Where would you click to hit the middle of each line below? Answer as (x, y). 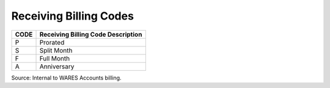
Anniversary (57, 66)
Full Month (55, 58)
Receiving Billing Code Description (91, 34)
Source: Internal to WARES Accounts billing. (66, 78)
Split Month (56, 50)
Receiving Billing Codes (73, 16)
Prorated (52, 42)
